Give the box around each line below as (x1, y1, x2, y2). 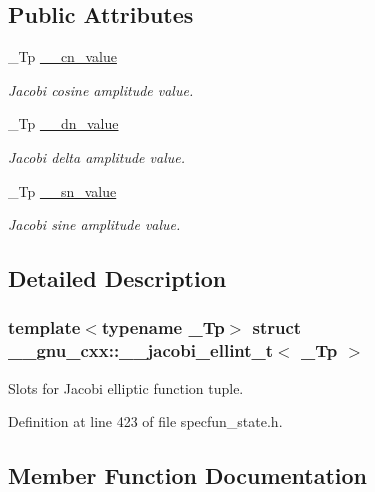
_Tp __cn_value (8, 46, 117, 67)
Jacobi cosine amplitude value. (8, 79, 194, 100)
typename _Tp (101, 315, 225, 340)
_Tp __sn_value (8, 180, 117, 201)
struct (252, 315, 302, 340)
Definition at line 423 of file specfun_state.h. (8, 411, 283, 432)
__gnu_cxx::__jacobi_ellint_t (8, 338, 274, 363)
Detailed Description (8, 263, 227, 294)
